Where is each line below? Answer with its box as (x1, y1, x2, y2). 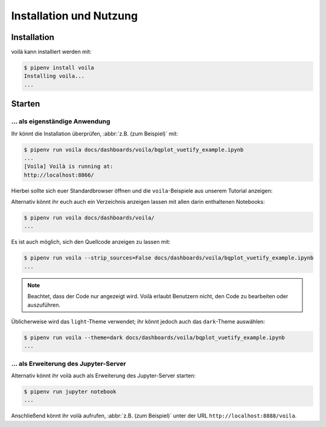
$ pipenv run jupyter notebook (24, 388, 117, 396)
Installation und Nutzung (11, 9, 138, 22)
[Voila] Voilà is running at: (24, 163, 113, 170)
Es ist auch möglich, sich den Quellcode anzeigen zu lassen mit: (11, 238, 171, 246)
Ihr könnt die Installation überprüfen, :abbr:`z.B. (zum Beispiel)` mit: (11, 130, 178, 137)
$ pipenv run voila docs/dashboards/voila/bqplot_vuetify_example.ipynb (24, 146, 244, 153)
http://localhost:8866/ (24, 171, 95, 178)
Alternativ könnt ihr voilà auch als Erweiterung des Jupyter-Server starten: (11, 372, 196, 379)
